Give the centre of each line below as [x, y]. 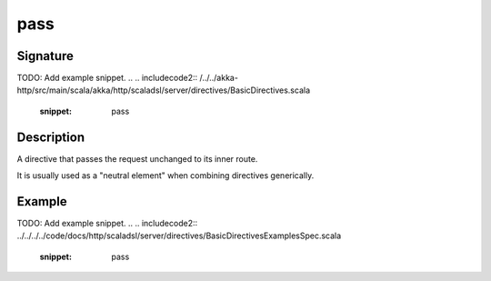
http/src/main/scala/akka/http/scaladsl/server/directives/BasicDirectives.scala [164, 90]
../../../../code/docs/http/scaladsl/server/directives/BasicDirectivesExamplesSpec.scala [179, 236]
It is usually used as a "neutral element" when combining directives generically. [165, 176]
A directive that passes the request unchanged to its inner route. [137, 158]
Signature [45, 56]
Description [51, 137]
